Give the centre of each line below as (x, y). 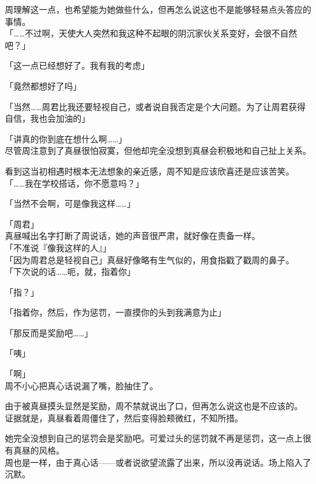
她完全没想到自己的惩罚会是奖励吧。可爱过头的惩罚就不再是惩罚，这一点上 (154, 438)
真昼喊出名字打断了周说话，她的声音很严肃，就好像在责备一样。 (132, 236)
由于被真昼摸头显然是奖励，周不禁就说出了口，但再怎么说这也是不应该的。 (154, 406)
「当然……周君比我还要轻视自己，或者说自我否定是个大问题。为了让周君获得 (155, 106)
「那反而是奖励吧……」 (49, 332)
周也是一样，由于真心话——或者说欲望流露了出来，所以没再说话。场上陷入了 (158, 462)
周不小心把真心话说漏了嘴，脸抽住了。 (81, 385)
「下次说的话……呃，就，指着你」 (70, 271)
